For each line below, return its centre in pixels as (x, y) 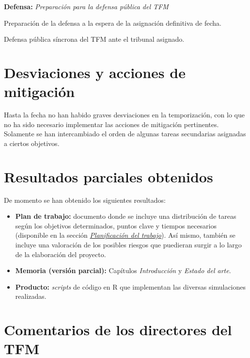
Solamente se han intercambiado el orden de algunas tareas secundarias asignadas (125, 134)
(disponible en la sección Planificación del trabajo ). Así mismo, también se (125, 235)
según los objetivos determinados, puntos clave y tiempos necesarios (116, 225)
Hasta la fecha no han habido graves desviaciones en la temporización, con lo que (124, 115)
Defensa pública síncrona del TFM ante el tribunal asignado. (94, 39)
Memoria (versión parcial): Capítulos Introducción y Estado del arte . (123, 270)
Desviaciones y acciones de (95, 72)
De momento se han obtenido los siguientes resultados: (85, 200)
